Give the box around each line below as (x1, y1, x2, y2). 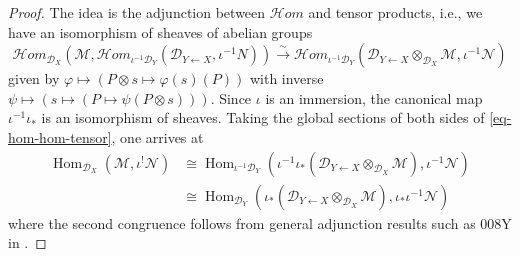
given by (8, 68, 60, 89)
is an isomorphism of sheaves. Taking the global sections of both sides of (41, 107, 485, 128)
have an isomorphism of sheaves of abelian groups (8, 21, 313, 42)
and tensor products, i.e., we (308, 2, 483, 22)
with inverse (249, 68, 324, 89)
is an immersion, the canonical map (265, 87, 483, 108)
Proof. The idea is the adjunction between (8, 2, 266, 22)
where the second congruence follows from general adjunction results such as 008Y (8, 212, 512, 233)
